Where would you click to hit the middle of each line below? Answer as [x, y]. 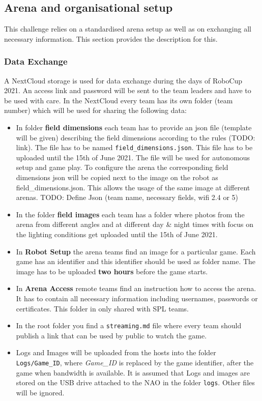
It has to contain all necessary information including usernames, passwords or [137, 298]
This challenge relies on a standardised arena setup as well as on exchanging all [128, 29]
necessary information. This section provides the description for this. [111, 38]
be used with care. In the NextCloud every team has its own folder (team [119, 100]
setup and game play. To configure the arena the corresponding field [122, 167]
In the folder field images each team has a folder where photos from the [130, 214]
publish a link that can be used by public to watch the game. [111, 335]
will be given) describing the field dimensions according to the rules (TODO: [136, 137]
